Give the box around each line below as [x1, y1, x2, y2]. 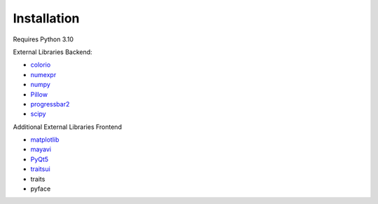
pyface [30, 184, 51, 193]
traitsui [30, 165, 50, 173]
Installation [13, 11, 80, 26]
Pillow [30, 90, 48, 98]
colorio [30, 60, 51, 69]
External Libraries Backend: [13, 48, 92, 56]
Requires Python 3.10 [13, 35, 73, 43]
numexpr [30, 70, 57, 79]
